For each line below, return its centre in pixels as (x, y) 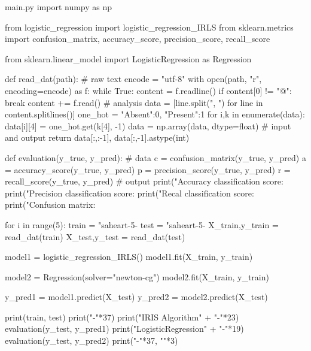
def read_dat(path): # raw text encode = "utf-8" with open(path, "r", (133, 79)
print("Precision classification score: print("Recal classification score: (129, 193)
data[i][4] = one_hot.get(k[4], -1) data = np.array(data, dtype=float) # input (148, 125)
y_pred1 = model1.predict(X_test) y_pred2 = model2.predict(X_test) (136, 297)
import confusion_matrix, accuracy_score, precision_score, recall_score (138, 39)
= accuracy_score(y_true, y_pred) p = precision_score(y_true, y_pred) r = (148, 169)
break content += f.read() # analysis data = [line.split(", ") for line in (134, 102)
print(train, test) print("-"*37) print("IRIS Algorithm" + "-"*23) (122, 317)
